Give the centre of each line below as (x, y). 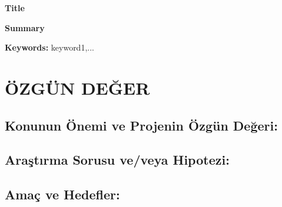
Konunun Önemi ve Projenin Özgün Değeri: (141, 125)
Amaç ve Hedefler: (62, 194)
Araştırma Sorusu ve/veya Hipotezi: (117, 160)
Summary (25, 27)
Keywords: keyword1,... (49, 47)
